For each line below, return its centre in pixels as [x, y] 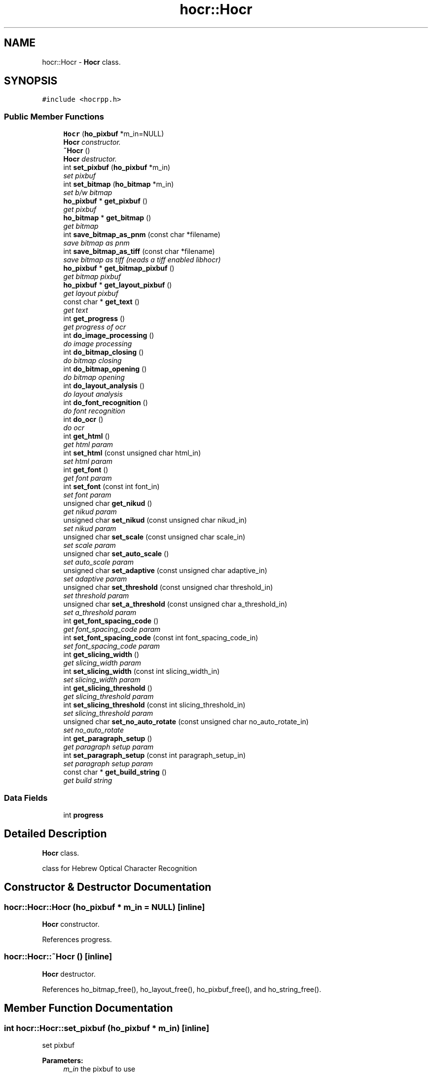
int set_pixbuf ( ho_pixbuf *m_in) [117, 167]
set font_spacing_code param [112, 646]
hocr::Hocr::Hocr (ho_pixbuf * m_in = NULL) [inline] [105, 907]
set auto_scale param [98, 562]
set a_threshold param [100, 613]
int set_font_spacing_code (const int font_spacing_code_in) [161, 638]
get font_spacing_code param [112, 629]
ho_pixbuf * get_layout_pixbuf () [118, 285]
